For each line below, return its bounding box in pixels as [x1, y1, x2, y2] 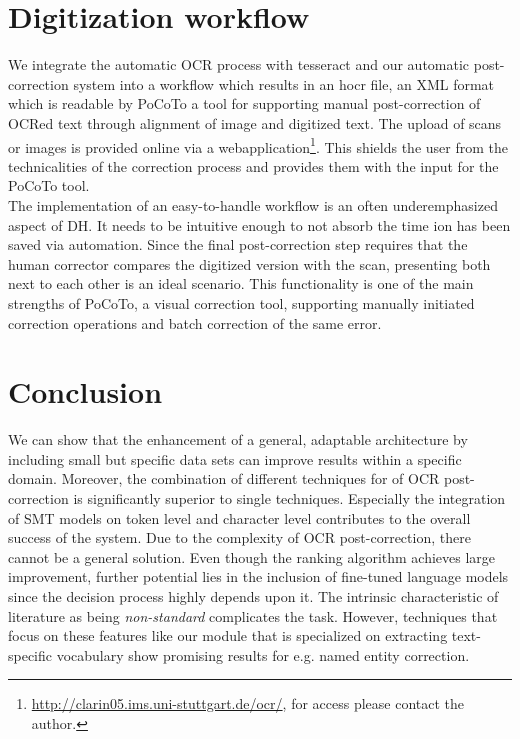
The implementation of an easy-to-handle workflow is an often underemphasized [8, 194, 498, 215]
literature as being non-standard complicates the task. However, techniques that [8, 605, 498, 626]
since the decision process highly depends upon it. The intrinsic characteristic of [8, 585, 499, 606]
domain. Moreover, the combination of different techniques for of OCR [8, 468, 440, 489]
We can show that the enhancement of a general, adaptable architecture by [8, 429, 468, 450]
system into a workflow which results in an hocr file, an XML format [73, 73, 495, 94]
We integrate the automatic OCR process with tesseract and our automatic [8, 54, 470, 75]
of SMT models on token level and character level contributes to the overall [8, 507, 471, 528]
